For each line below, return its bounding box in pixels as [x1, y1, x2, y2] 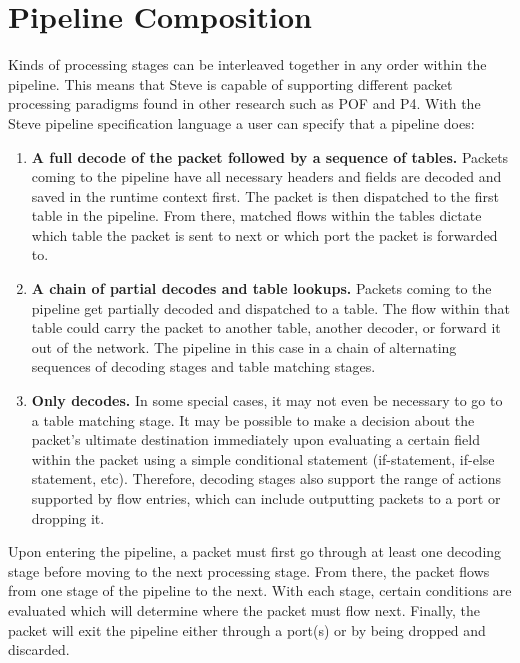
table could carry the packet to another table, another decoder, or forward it [31, 317, 501, 338]
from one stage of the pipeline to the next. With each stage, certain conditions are [8, 580, 512, 601]
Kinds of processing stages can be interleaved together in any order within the [8, 54, 487, 75]
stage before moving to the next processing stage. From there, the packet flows [8, 560, 490, 581]
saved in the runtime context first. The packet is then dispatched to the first [31, 185, 499, 206]
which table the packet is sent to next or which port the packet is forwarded [31, 224, 498, 245]
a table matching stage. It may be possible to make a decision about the [31, 409, 475, 430]
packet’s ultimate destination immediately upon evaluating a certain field [31, 429, 481, 450]
